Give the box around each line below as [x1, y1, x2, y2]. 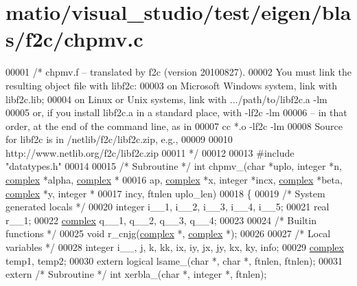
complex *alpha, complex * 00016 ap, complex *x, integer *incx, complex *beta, [5, 173, 343, 187]
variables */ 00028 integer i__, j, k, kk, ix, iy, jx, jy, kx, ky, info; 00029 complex [5, 240, 344, 254]
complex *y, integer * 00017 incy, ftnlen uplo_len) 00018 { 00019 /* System [5, 186, 325, 200]
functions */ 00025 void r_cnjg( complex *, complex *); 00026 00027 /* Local [5, 226, 331, 241]
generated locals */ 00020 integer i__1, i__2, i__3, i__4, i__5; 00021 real [5, 199, 330, 214]
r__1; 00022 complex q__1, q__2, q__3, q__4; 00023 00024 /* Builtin [5, 212, 316, 227]
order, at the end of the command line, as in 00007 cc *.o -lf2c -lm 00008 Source [5, 118, 343, 133]
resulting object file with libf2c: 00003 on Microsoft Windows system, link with [5, 78, 338, 92]
